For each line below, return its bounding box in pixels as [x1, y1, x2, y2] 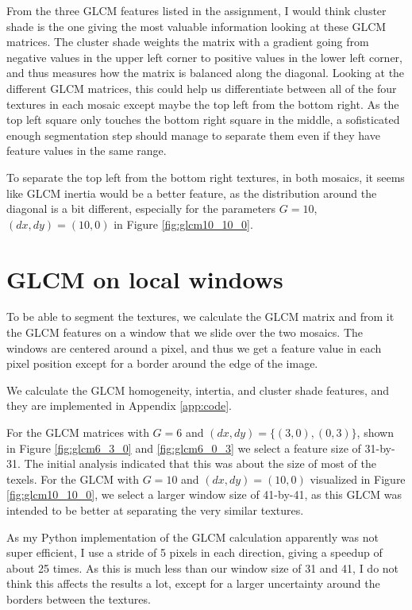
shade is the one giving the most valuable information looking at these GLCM [6, 17, 387, 34]
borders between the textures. [6, 590, 151, 607]
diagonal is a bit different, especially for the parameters [6, 200, 276, 217]
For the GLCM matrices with [6, 424, 149, 440]
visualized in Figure [310, 470, 406, 487]
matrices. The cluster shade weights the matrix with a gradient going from [6, 33, 369, 50]
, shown [356, 424, 394, 440]
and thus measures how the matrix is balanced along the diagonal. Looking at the [6, 64, 405, 81]
